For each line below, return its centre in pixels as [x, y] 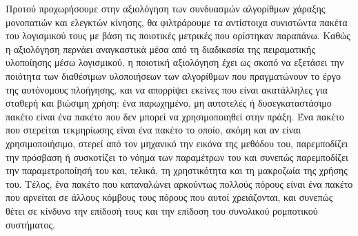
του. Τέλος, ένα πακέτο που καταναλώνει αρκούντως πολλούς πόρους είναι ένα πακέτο [179, 183]
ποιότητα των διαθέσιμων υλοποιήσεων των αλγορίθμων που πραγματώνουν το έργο [173, 75]
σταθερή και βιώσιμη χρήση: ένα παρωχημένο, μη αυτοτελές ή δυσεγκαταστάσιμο [169, 103]
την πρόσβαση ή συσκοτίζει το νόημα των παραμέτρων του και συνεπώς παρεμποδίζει [177, 157]
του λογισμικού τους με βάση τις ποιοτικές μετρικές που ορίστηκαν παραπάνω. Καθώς [178, 35]
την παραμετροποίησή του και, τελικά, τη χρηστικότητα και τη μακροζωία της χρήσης [177, 170]
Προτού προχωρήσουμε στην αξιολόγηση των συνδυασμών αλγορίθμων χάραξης [166, 8]
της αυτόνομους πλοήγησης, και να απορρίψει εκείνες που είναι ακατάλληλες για [167, 89]
